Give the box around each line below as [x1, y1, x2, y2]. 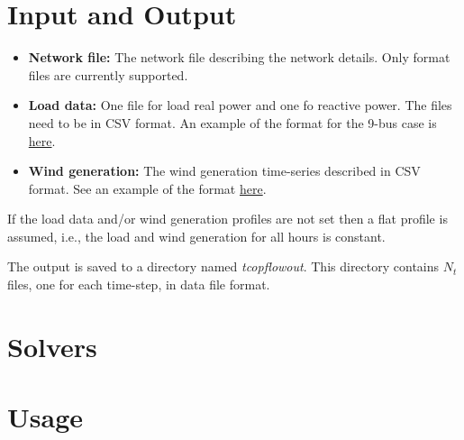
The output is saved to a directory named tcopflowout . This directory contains [7, 257, 440, 276]
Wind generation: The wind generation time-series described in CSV [28, 161, 421, 180]
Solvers [7, 327, 97, 364]
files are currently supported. [28, 65, 188, 84]
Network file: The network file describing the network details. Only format [28, 48, 450, 67]
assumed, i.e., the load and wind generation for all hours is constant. [7, 226, 386, 245]
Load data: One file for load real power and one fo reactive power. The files [28, 96, 452, 115]
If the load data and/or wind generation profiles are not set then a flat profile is [7, 209, 448, 228]
